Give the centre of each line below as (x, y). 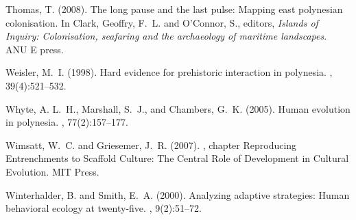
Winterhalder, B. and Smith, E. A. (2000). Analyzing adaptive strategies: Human (178, 194)
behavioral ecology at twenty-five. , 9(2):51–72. (104, 208)
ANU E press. (35, 49)
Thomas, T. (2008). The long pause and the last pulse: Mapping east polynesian (174, 9)
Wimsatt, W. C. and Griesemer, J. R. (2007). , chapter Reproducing (151, 145)
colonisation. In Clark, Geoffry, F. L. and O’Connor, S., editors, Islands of (162, 22)
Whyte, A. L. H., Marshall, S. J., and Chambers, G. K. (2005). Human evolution (178, 108)
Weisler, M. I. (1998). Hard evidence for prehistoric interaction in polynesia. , (169, 72)
